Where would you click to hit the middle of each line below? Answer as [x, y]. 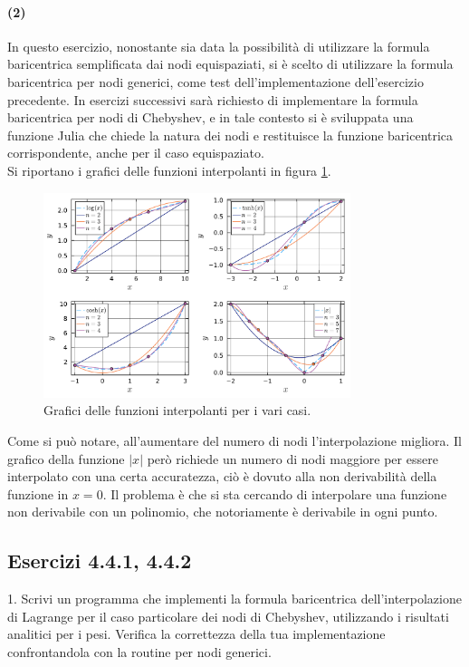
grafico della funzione [66, 458]
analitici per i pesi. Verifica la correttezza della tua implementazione [196, 634]
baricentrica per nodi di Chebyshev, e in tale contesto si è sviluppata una [211, 117]
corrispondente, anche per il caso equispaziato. [136, 153]
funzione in [38, 493]
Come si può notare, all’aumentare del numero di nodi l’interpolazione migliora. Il [234, 440]
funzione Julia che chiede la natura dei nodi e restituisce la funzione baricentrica [230, 135]
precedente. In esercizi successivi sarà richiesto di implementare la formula [213, 99]
